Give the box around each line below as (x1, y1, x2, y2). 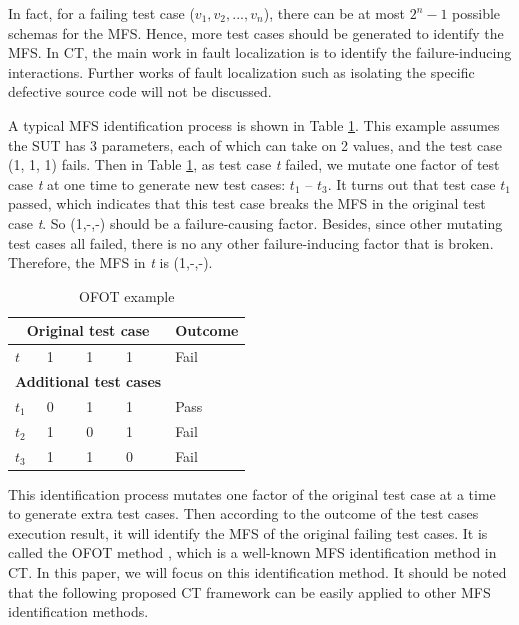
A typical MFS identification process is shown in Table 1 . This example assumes (8, 114, 500, 135)
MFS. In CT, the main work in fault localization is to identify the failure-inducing (8, 42, 512, 63)
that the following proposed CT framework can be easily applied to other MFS (8, 581, 491, 602)
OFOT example (78, 285, 175, 306)
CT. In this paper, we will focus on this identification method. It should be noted (8, 562, 507, 582)
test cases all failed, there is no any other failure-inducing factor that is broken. (8, 232, 494, 253)
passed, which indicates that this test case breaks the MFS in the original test (8, 193, 486, 214)
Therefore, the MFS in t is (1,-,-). (8, 252, 213, 273)
